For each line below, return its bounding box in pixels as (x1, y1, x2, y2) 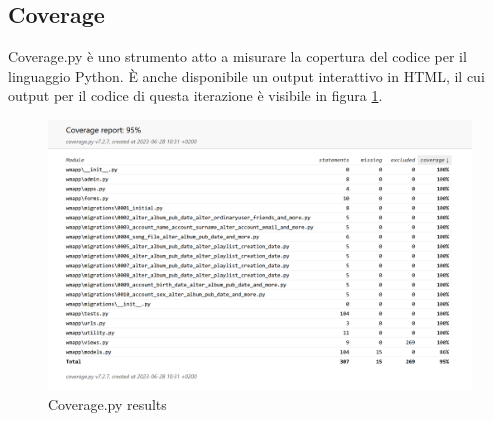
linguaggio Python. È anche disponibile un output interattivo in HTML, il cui (8, 65, 485, 86)
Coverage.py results (48, 393, 167, 414)
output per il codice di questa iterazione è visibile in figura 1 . (8, 85, 383, 106)
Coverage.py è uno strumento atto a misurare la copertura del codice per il (8, 46, 467, 67)
